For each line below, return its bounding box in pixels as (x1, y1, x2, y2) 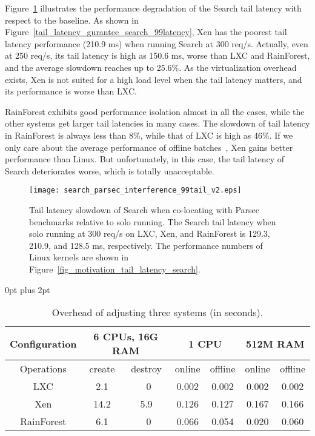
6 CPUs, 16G (93, 329, 159, 344)
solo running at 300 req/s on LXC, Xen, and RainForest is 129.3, (29, 227, 270, 240)
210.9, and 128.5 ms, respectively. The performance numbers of (29, 239, 263, 251)
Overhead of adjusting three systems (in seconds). (51, 305, 264, 320)
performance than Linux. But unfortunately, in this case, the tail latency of (5, 153, 285, 165)
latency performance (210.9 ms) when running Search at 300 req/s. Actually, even (5, 37, 308, 50)
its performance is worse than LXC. (5, 85, 137, 97)
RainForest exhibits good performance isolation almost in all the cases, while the (5, 105, 305, 117)
